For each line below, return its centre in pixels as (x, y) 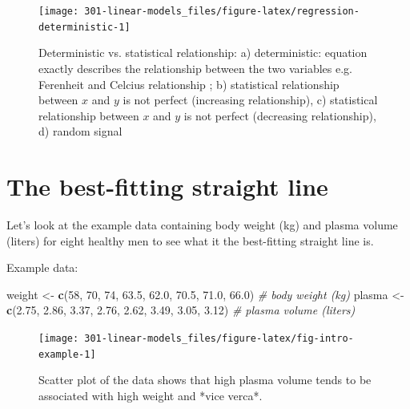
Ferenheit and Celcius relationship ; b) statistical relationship (189, 84)
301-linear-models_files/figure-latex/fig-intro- (219, 338)
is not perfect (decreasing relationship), (280, 115)
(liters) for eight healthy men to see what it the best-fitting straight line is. (190, 240)
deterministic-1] (84, 27)
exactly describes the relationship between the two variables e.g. (195, 68)
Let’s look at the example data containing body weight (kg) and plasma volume (202, 225)
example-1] (67, 354)
